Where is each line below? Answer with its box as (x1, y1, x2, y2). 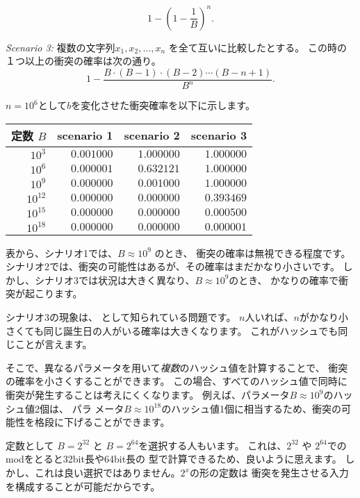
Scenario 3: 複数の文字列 (6, 40, 115, 54)
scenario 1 (57, 127, 113, 144)
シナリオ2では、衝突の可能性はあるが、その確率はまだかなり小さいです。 (6, 259, 340, 274)
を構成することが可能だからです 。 (6, 479, 161, 493)
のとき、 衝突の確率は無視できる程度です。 (154, 245, 351, 260)
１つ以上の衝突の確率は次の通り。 (6, 53, 161, 68)
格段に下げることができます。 (34, 415, 170, 429)
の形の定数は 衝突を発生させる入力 (189, 465, 349, 479)
